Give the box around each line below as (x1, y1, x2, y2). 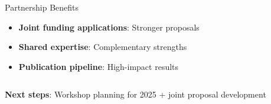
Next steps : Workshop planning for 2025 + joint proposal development (5, 88, 266, 100)
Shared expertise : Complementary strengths (18, 41, 187, 53)
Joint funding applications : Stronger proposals (18, 21, 200, 33)
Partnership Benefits (5, 1, 79, 13)
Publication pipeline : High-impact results (18, 60, 179, 72)
